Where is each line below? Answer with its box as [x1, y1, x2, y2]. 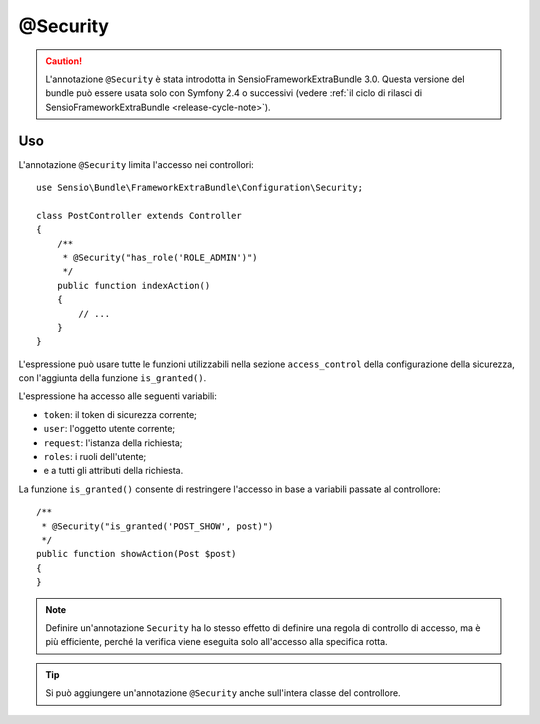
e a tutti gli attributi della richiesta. [43, 465, 184, 477]
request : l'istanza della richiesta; [43, 436, 183, 449]
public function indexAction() [56, 280, 211, 291]
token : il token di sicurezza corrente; [43, 408, 197, 420]
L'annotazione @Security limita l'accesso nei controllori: [18, 158, 254, 170]
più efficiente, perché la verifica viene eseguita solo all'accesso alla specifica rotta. [45, 636, 389, 648]
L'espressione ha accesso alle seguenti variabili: [18, 390, 217, 402]
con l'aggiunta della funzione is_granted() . [18, 372, 207, 384]
